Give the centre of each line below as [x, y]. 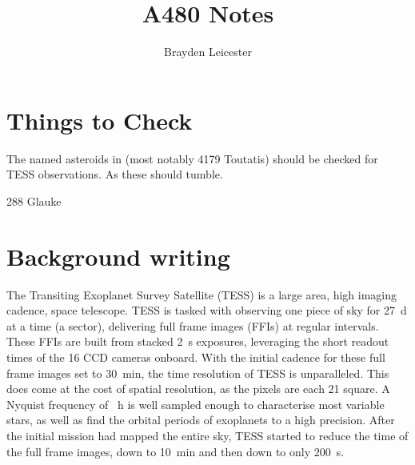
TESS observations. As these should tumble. [115, 174]
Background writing [118, 256]
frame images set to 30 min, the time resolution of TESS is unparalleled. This [198, 373]
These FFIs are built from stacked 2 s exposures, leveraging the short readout [198, 341]
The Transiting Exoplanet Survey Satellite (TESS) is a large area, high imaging [202, 294]
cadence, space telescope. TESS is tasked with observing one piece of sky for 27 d [207, 310]
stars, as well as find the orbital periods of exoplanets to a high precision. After [201, 420]
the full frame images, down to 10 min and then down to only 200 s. [176, 451]
